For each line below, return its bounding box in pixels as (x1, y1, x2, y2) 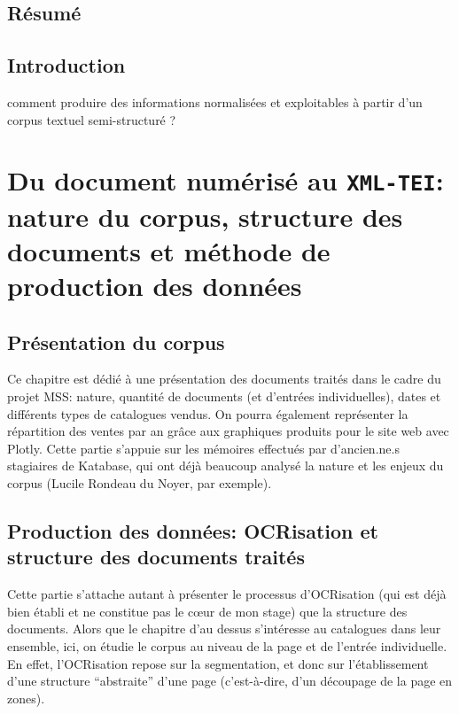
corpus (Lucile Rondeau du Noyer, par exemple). (7, 474, 272, 492)
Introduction (7, 51, 126, 79)
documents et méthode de (7, 232, 331, 268)
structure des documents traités (7, 543, 305, 570)
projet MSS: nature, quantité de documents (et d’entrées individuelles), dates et (7, 387, 441, 406)
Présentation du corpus (7, 328, 225, 355)
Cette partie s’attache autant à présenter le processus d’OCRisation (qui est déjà (7, 585, 447, 603)
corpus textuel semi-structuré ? (7, 110, 176, 128)
